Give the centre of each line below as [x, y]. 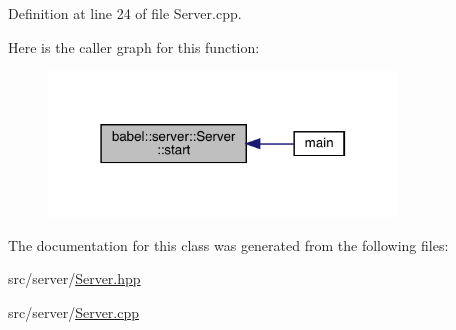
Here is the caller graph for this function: [134, 46]
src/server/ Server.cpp [74, 311]
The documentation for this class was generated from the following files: [228, 244]
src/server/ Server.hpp [74, 278]
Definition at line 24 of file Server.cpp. [125, 13]
